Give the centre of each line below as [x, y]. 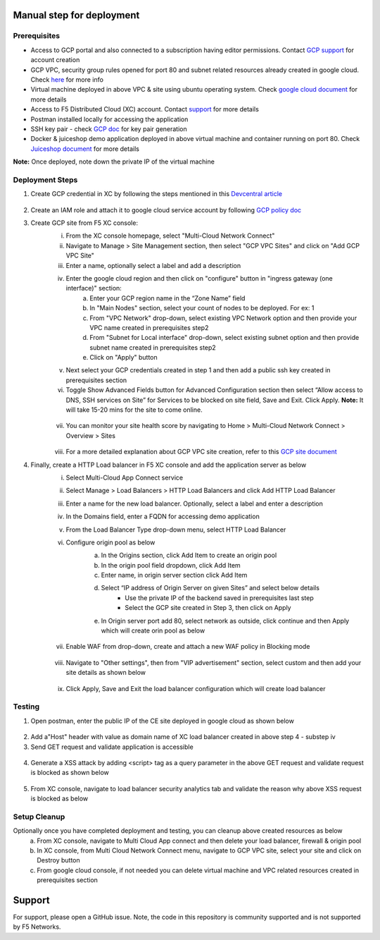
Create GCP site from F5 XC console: [84, 223]
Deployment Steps [45, 180]
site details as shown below [106, 673]
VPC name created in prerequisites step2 [149, 327]
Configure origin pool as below [110, 542]
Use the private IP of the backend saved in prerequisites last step [219, 598]
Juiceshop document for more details [85, 149]
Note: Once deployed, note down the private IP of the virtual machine [114, 161]
